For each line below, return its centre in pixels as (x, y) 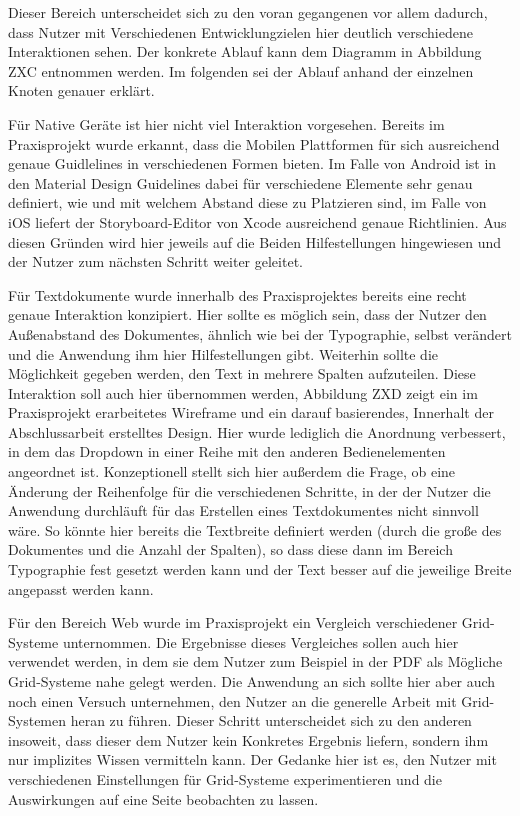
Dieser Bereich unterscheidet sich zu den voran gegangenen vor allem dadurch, (248, 12)
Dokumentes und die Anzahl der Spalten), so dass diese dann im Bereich (230, 549)
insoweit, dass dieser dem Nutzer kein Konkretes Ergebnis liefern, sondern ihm (248, 739)
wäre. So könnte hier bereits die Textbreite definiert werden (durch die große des (255, 529)
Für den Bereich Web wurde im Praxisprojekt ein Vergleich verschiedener (233, 622)
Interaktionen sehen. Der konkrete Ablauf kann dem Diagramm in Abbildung (245, 51)
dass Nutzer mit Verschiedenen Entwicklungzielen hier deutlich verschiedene (240, 31)
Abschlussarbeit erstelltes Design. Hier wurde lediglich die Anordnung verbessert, (257, 431)
